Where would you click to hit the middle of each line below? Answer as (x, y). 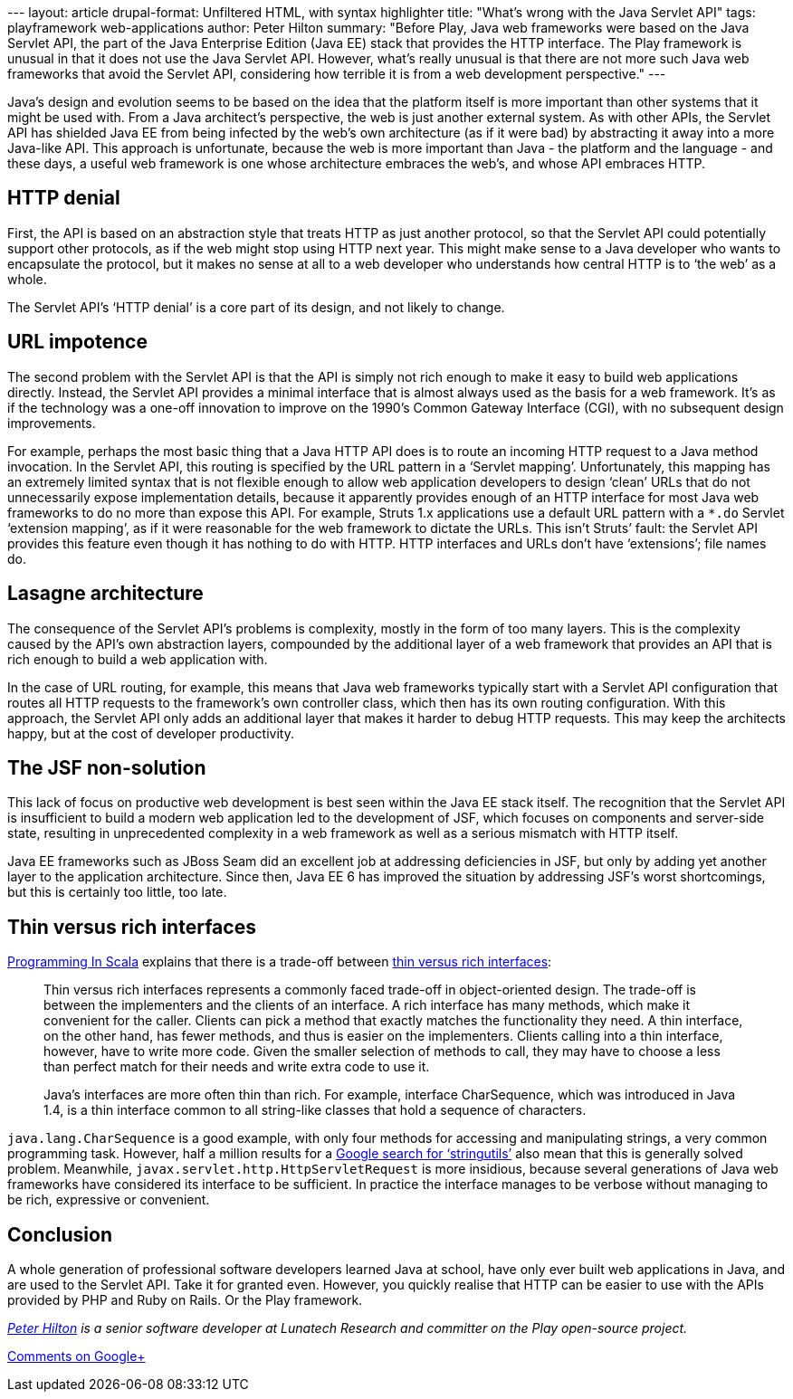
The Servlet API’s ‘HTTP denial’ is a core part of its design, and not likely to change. (256, 307)
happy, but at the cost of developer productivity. (151, 733)
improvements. (52, 423)
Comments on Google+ (76, 1356)
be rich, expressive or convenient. (109, 1200)
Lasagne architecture (105, 594)
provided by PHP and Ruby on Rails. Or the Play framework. (185, 1300)
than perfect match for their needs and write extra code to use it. (237, 1067)
